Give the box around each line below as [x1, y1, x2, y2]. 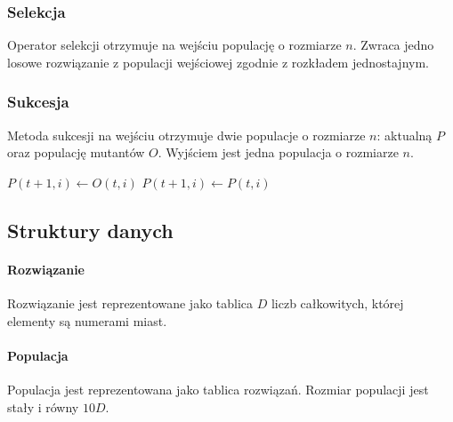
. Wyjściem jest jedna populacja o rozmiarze [158, 143, 399, 162]
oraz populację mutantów [7, 143, 145, 162]
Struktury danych [7, 216, 174, 243]
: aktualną [376, 125, 433, 144]
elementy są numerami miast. [7, 311, 167, 330]
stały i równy [7, 397, 79, 416]
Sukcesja [7, 91, 69, 113]
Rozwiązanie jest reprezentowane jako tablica [7, 293, 254, 312]
